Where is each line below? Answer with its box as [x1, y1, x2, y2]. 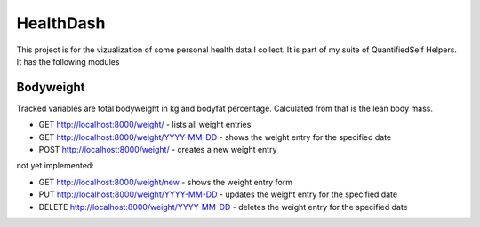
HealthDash [16, 13, 106, 33]
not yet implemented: [16, 160, 95, 171]
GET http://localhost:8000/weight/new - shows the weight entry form [38, 176, 293, 187]
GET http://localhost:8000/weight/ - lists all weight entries [38, 120, 252, 130]
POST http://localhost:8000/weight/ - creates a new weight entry [38, 145, 277, 155]
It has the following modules [16, 56, 120, 67]
